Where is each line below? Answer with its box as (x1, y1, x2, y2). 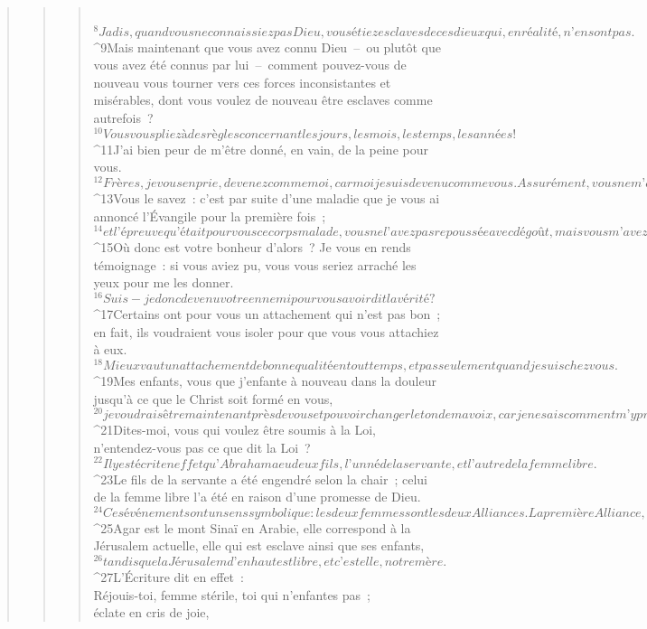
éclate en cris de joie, (93, 603, 210, 622)
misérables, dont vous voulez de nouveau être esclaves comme (93, 90, 433, 109)
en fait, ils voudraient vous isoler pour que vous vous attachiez (93, 322, 439, 341)
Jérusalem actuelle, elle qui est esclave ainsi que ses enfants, (93, 536, 425, 555)
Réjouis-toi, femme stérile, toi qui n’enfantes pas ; (93, 585, 370, 604)
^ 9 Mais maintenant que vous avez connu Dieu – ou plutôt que (93, 37, 441, 56)
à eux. (93, 340, 127, 359)
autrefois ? (93, 108, 154, 127)
